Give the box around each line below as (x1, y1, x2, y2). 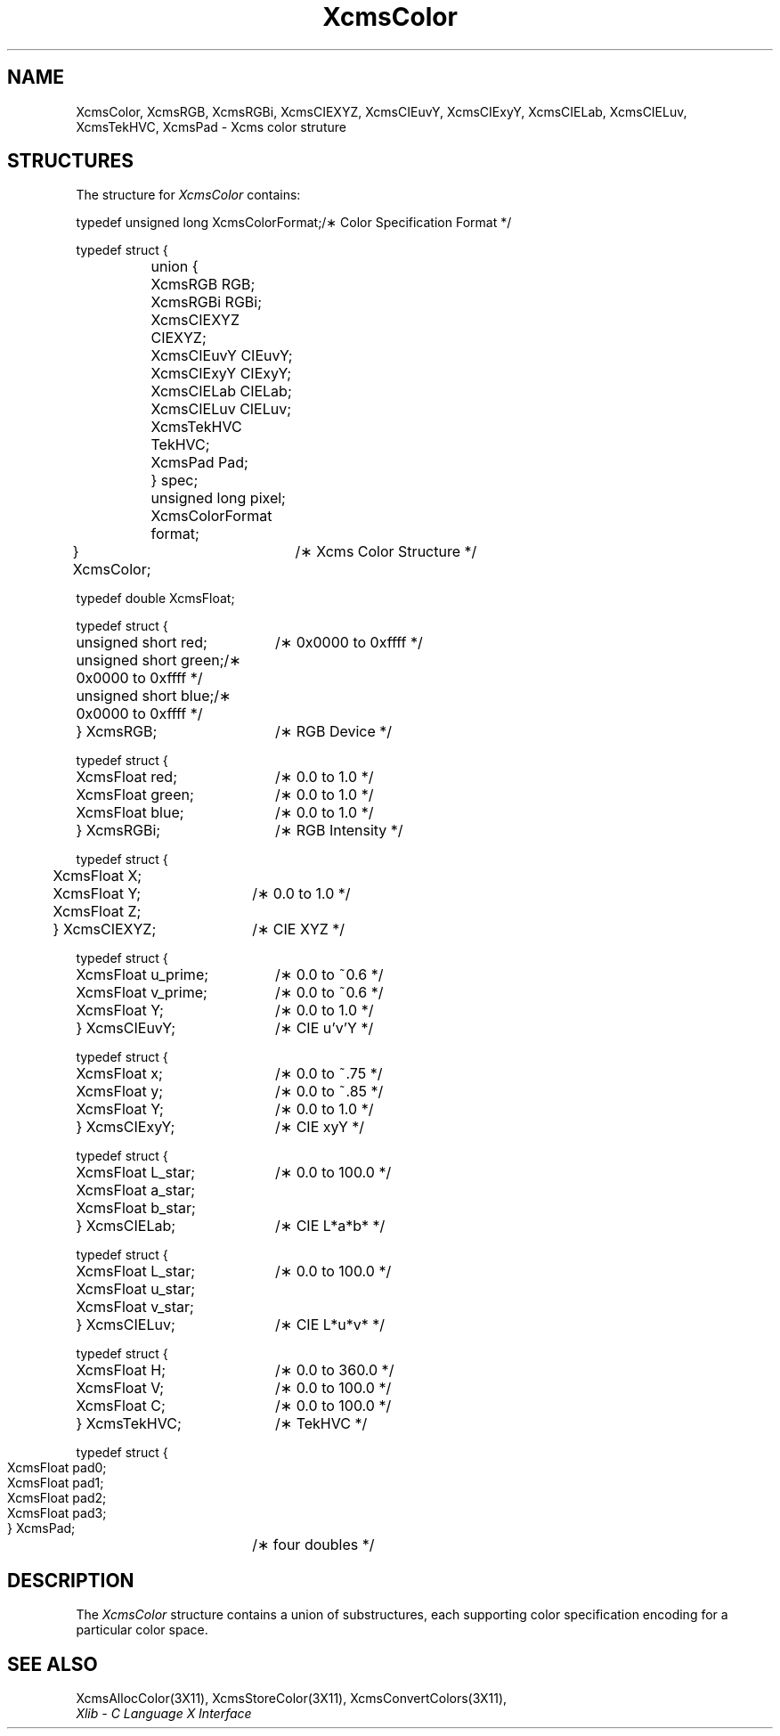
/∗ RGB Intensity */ (275, 821, 403, 840)
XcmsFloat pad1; (7, 1475, 104, 1491)
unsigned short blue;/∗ (76, 687, 232, 705)
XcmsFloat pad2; (7, 1490, 107, 1506)
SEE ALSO (7, 1652, 98, 1675)
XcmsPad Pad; (150, 453, 248, 472)
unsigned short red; (76, 633, 207, 652)
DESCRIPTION (7, 1569, 134, 1592)
